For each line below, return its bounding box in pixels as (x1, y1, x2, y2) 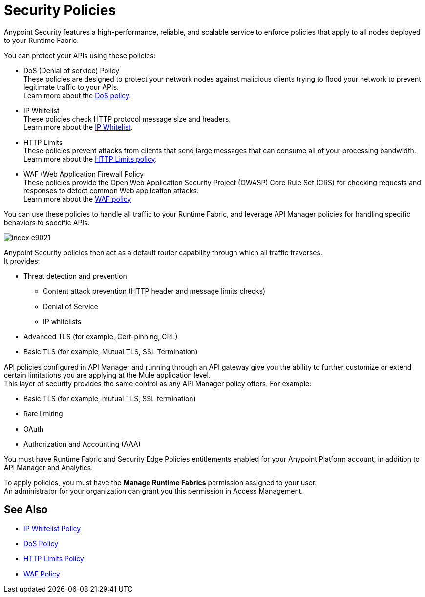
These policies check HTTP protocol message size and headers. (23, 114, 231, 123)
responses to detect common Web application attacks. (23, 186, 199, 195)
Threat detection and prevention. (23, 271, 129, 280)
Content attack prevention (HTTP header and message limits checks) (43, 287, 266, 295)
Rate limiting (23, 409, 63, 418)
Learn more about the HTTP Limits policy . (23, 154, 157, 163)
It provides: (4, 256, 40, 265)
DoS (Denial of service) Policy (23, 66, 120, 75)
